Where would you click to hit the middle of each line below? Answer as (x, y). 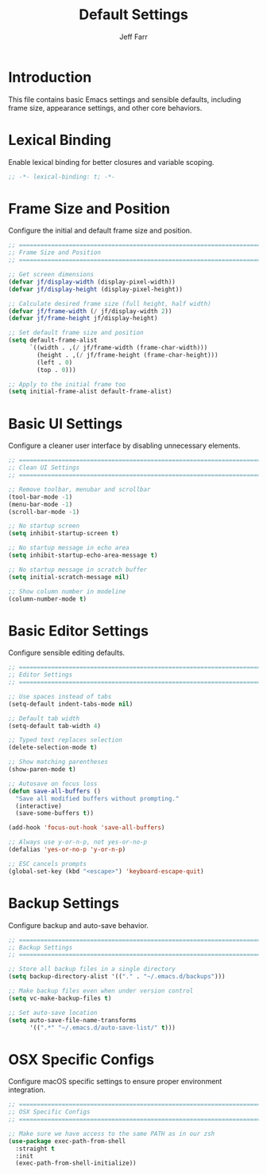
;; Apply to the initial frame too (67, 384)
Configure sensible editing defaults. (67, 653)
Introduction (50, 77)
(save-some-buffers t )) (54, 813)
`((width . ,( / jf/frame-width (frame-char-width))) (118, 348)
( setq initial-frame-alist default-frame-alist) (90, 392)
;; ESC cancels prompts (48, 864)
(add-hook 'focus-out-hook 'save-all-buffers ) (87, 828)
